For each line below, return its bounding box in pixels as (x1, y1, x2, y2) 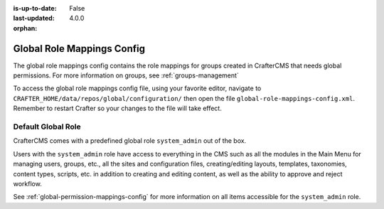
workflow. (13, 179, 42, 188)
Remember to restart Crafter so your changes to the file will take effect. (13, 104, 222, 113)
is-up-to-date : (13, 4, 57, 12)
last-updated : (13, 14, 55, 23)
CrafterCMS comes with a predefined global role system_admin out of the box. (13, 136, 247, 145)
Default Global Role (13, 122, 81, 132)
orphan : (13, 23, 38, 32)
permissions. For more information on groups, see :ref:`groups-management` (13, 71, 240, 80)
